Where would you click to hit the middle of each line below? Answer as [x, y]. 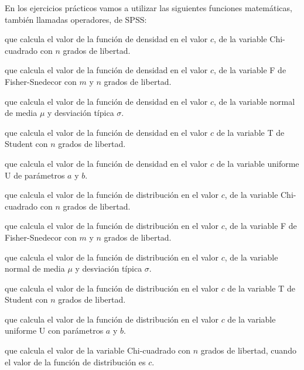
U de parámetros [35, 175]
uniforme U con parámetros [54, 330]
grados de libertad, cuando [248, 350]
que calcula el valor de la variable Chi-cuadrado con [98, 350]
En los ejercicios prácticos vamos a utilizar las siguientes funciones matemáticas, [148, 8]
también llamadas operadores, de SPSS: [76, 19]
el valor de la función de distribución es [75, 362]
